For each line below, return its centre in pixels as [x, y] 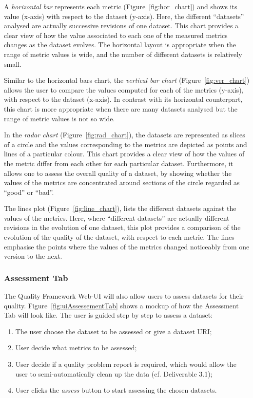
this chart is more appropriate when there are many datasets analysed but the [121, 108]
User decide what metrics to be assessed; [76, 348]
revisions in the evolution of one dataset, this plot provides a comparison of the [122, 227]
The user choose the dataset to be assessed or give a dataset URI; [114, 331]
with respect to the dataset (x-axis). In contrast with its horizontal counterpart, [123, 99]
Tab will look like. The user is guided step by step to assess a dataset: [108, 315]
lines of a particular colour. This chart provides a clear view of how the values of [124, 154]
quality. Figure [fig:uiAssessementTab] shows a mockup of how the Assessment [121, 305]
